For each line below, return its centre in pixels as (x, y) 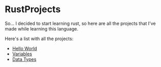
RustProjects (33, 9)
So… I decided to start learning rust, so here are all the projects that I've (80, 23)
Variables (22, 54)
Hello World (25, 48)
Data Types (24, 59)
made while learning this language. (42, 28)
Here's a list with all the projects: (39, 39)
